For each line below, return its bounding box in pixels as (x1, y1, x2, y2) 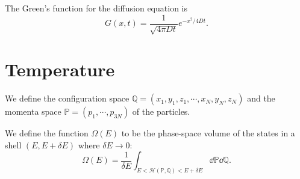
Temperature (5, 57, 115, 82)
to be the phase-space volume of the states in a (121, 127, 295, 139)
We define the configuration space (5, 92, 130, 105)
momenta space (5, 105, 61, 118)
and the (247, 92, 275, 105)
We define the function (5, 127, 89, 139)
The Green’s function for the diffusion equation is (5, 2, 187, 14)
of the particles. (132, 105, 190, 118)
